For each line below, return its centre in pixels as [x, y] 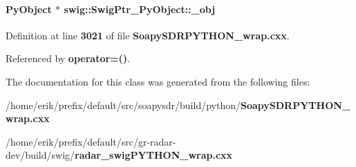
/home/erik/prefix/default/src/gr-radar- [91, 141]
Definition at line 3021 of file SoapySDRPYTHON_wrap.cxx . [148, 35]
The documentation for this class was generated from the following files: [158, 81]
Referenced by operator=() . [68, 58]
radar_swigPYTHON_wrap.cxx [154, 155]
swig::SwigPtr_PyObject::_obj [140, 9]
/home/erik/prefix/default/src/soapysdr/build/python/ [123, 105]
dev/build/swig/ [40, 155]
